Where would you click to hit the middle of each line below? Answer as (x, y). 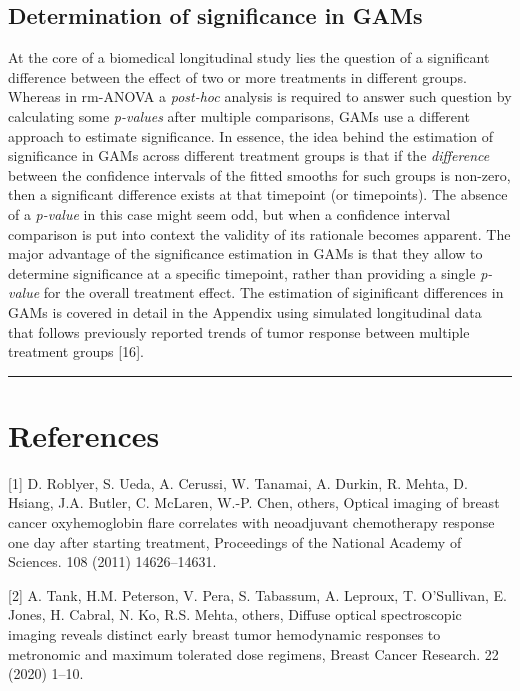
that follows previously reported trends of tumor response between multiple (239, 331)
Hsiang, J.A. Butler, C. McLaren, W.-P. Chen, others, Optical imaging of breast (254, 502)
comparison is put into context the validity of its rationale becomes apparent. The (259, 233)
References (84, 434)
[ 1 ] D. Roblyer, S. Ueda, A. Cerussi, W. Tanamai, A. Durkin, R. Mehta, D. (238, 482)
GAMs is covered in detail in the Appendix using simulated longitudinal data (245, 311)
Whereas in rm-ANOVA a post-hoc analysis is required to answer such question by (260, 96)
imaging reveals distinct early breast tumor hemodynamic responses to (224, 633)
